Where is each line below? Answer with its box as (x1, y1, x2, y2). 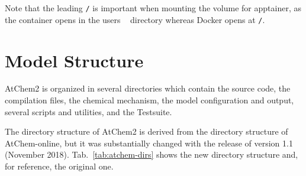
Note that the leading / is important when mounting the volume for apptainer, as (5, 2, 301, 14)
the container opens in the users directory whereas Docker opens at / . (5, 13, 265, 25)
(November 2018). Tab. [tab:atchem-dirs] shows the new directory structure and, (5, 148, 298, 161)
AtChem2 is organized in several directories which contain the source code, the (5, 82, 291, 94)
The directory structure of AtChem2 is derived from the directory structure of (5, 125, 288, 138)
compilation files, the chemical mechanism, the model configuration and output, (5, 94, 294, 106)
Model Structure (5, 48, 144, 72)
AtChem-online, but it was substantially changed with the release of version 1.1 (5, 136, 293, 149)
